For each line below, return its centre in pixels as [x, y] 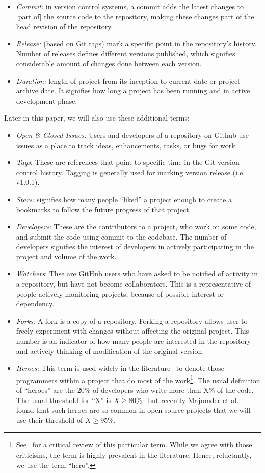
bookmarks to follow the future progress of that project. [103, 209]
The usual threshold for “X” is [63, 400]
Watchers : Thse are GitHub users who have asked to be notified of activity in [137, 274]
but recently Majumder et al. [193, 400]
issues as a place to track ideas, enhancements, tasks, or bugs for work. [127, 145]
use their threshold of [49, 420]
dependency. [35, 304]
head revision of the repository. [64, 26]
